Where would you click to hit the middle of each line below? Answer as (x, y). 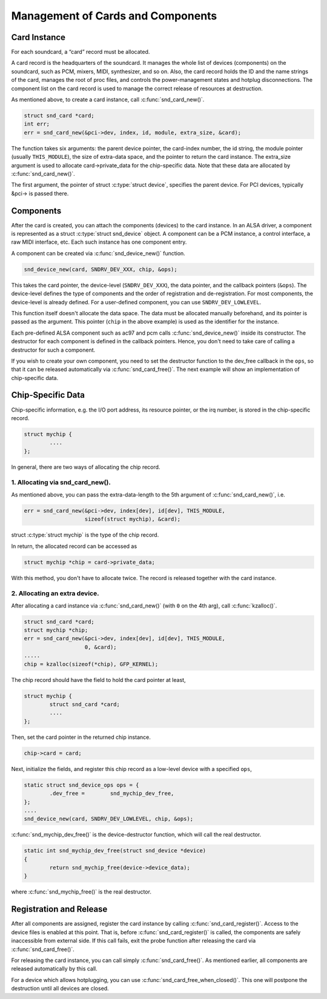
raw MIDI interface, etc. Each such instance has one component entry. (99, 242)
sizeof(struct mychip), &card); (133, 519)
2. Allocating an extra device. (55, 593)
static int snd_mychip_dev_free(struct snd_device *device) (115, 851)
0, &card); (101, 647)
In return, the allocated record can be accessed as (74, 546)
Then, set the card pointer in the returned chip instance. (81, 737)
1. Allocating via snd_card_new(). (61, 483)
